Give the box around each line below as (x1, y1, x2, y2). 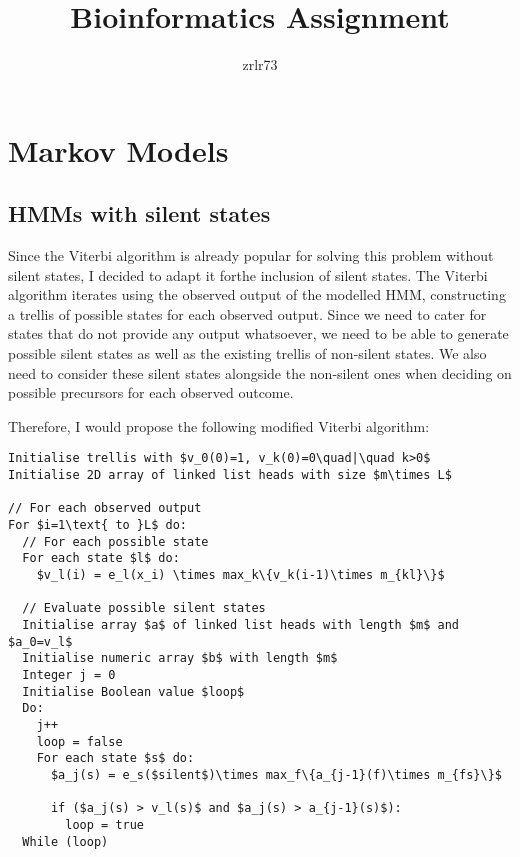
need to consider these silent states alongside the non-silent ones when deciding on (8, 362, 512, 383)
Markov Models (8, 129, 229, 170)
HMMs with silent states (8, 198, 271, 229)
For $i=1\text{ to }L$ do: (8, 518, 187, 533)
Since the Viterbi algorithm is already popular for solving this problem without (8, 245, 494, 266)
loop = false (36, 734, 123, 749)
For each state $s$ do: (36, 751, 195, 766)
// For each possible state (22, 534, 209, 549)
